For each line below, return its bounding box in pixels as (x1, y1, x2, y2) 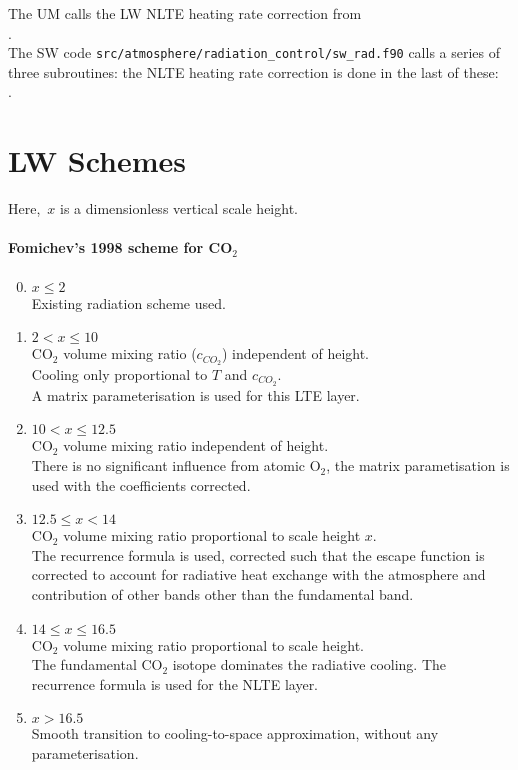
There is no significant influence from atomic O (31, 455, 321, 476)
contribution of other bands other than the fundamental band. (31, 584, 414, 605)
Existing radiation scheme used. (31, 292, 226, 313)
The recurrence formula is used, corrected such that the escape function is (31, 544, 485, 565)
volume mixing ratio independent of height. (63, 435, 329, 456)
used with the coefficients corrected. (31, 474, 251, 495)
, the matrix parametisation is (326, 455, 510, 476)
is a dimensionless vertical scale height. (59, 198, 298, 219)
